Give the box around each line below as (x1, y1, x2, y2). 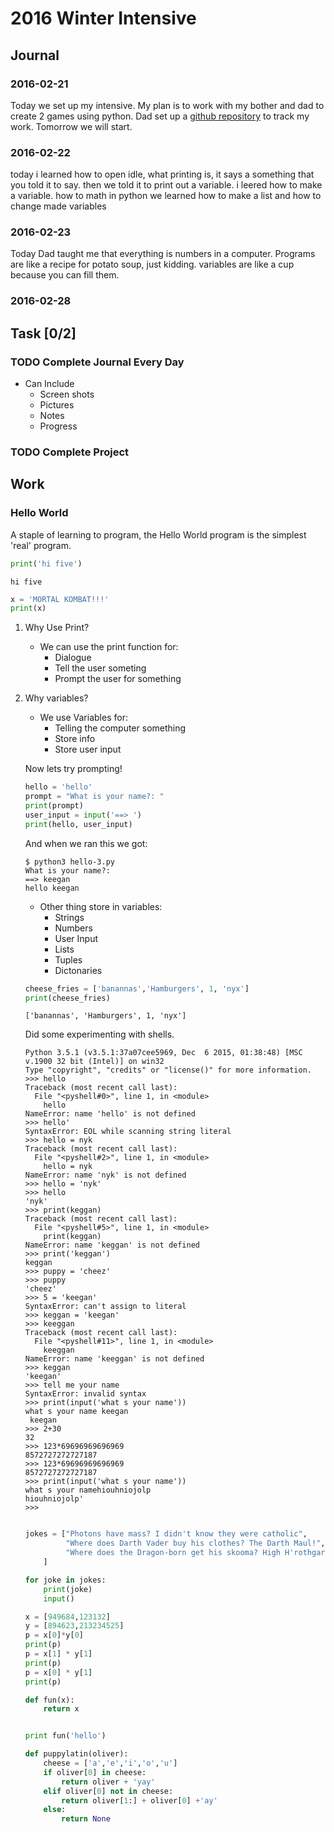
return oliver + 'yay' (61, 1777, 156, 1787)
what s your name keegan (24, 1407, 129, 1417)
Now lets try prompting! (24, 763, 123, 775)
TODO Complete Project (10, 445, 130, 459)
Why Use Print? (24, 622, 90, 634)
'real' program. (10, 539, 72, 551)
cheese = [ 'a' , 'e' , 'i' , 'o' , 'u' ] (43, 1758, 178, 1769)
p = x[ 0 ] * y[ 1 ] (24, 1667, 93, 1677)
